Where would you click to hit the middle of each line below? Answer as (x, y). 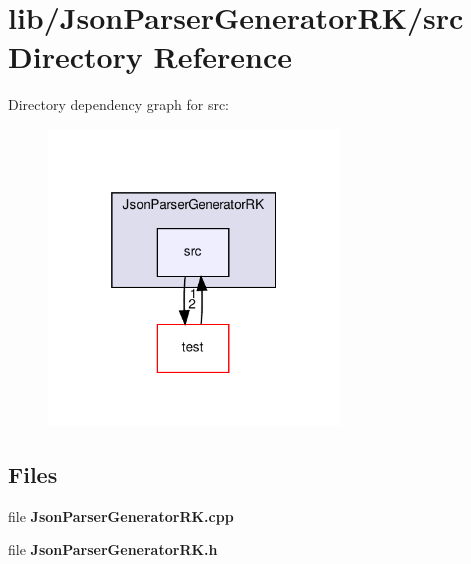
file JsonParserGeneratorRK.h (113, 549)
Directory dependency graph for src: (118, 104)
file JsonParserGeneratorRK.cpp (121, 515)
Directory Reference (150, 56)
